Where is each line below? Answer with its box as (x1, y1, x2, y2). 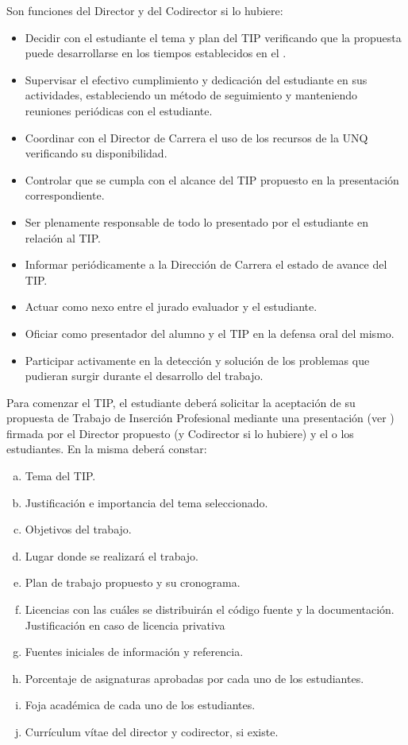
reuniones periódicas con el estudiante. (25, 102, 213, 118)
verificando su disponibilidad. (25, 145, 167, 161)
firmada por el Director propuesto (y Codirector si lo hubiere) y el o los (6, 425, 354, 441)
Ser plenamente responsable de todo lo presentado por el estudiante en (25, 213, 368, 230)
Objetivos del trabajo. (25, 521, 132, 537)
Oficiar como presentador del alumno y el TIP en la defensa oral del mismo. (25, 324, 395, 341)
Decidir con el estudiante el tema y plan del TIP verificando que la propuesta (25, 29, 402, 45)
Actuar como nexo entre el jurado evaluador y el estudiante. (25, 298, 318, 315)
